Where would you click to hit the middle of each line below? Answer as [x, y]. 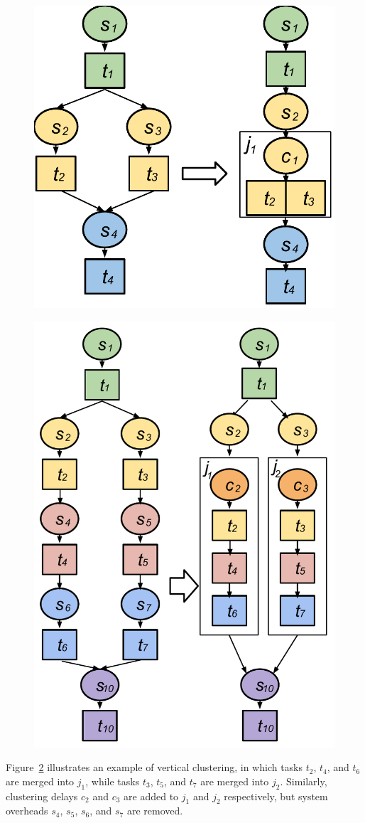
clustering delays [42, 796]
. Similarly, [304, 781]
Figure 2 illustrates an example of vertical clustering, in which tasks [154, 767]
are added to [151, 796]
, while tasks [113, 781]
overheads [27, 811]
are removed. [155, 811]
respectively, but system [276, 796]
